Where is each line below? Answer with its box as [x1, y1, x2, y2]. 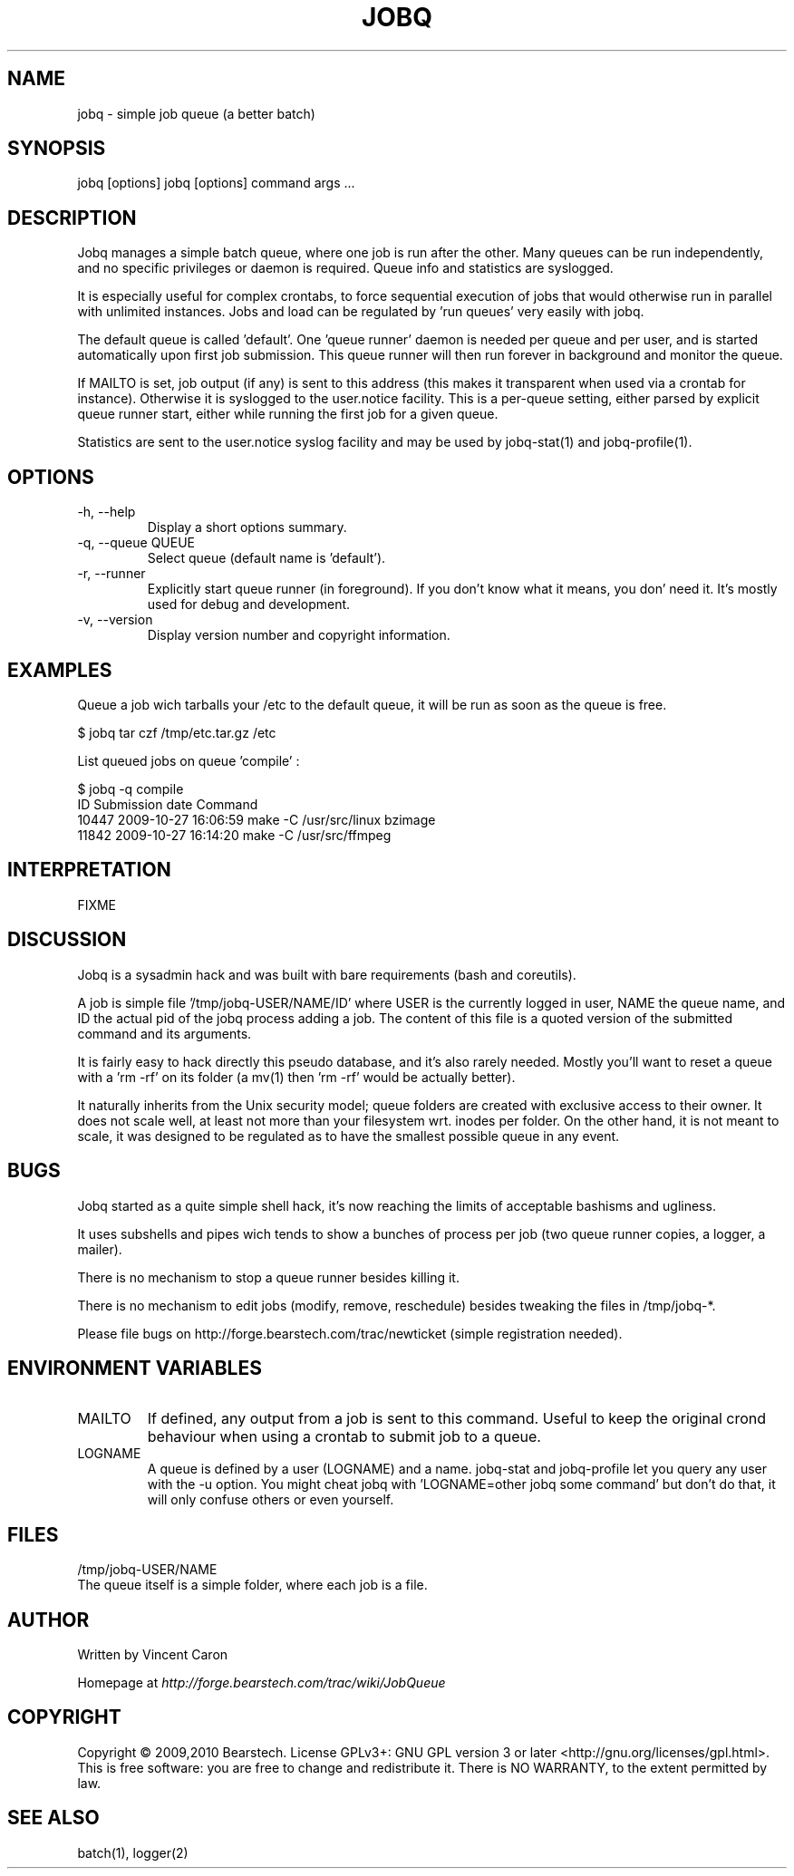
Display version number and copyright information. [147, 627, 450, 643]
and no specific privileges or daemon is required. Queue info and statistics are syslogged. [77, 260, 614, 276]
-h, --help [77, 504, 136, 520]
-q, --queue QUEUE [77, 535, 196, 551]
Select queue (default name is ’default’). [147, 550, 386, 566]
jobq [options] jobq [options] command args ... [77, 175, 355, 191]
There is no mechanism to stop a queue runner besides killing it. [77, 1269, 460, 1285]
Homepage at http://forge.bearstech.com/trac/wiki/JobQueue [77, 1675, 446, 1691]
